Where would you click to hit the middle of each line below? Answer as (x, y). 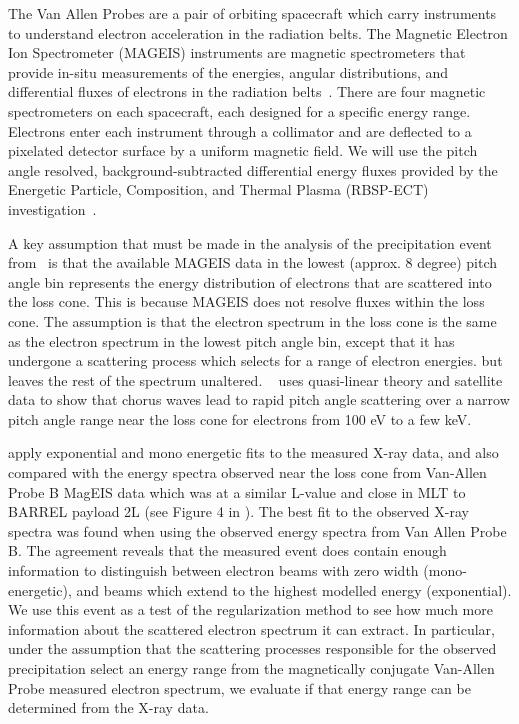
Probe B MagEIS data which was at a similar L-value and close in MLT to (237, 491)
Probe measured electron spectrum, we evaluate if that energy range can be (239, 687)
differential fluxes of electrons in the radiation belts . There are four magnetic (247, 91)
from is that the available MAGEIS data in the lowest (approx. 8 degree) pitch (253, 262)
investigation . (52, 208)
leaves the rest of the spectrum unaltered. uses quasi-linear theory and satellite (255, 379)
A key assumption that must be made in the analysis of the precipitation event (250, 242)
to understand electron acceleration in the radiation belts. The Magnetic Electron (258, 32)
